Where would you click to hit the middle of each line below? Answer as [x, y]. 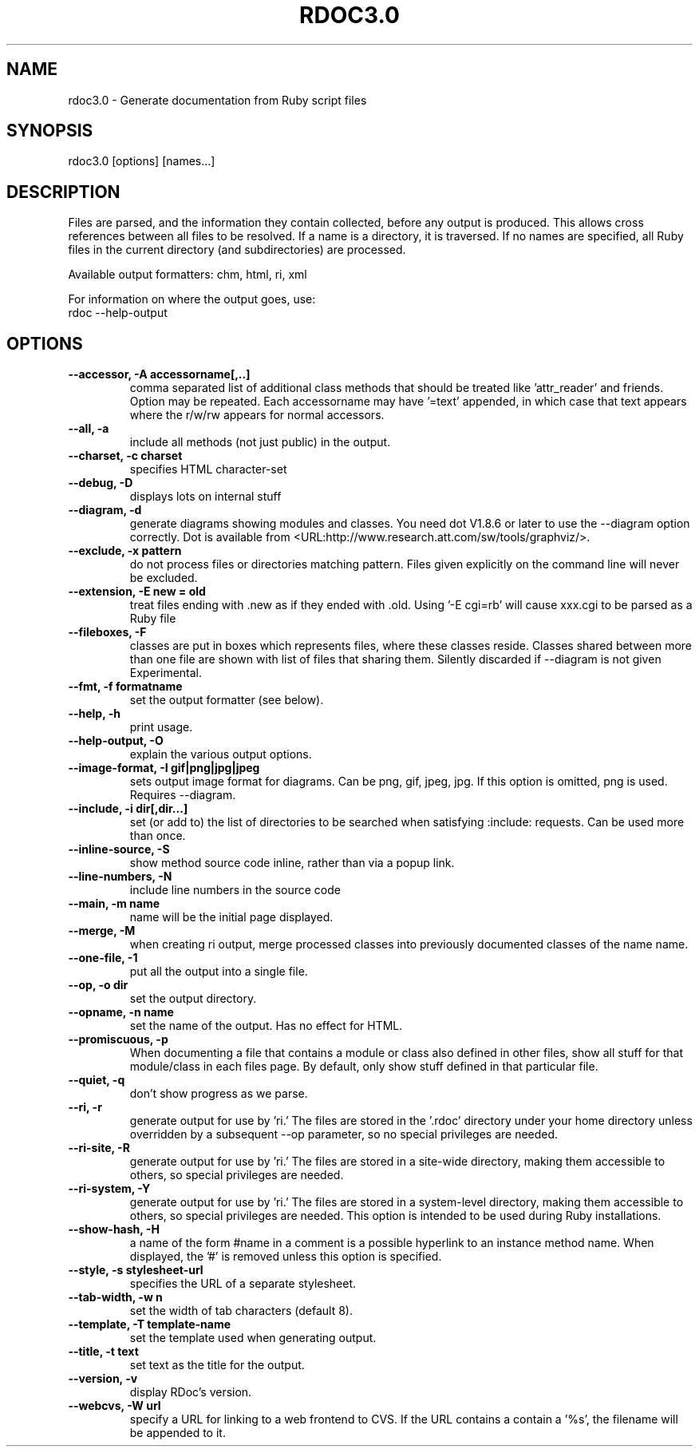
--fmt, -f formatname [125, 687]
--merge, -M [102, 931]
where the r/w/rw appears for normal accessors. [257, 415]
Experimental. [166, 673]
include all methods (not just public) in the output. [260, 442]
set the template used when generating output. [253, 1338]
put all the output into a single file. [219, 972]
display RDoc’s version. [191, 1392]
